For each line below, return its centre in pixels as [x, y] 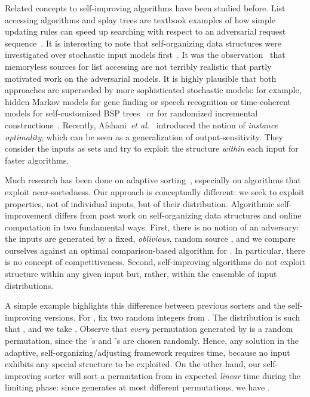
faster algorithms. [37, 160]
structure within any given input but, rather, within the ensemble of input [141, 274]
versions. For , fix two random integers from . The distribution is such [172, 317]
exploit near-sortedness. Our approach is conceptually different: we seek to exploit [155, 191]
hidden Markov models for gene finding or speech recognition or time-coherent [148, 101]
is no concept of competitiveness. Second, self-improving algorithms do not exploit [155, 262]
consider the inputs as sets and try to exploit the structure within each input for [152, 148]
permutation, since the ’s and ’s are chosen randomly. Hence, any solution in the [152, 341]
